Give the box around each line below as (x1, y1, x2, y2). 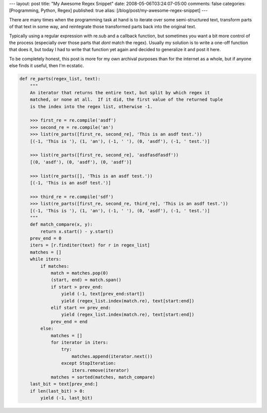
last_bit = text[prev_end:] (30, 381, 98, 387)
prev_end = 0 (30, 236, 62, 241)
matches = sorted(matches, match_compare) (50, 374, 155, 380)
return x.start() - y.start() (40, 229, 114, 234)
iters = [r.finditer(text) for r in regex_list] (30, 242, 150, 248)
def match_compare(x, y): (30, 222, 93, 228)
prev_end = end (50, 319, 88, 324)
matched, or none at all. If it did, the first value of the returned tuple (30, 97, 223, 103)
